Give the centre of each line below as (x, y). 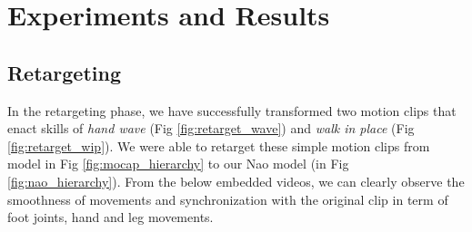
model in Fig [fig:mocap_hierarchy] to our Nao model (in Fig (178, 164)
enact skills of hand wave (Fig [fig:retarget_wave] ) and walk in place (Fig (211, 128)
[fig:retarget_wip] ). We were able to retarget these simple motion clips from (219, 145)
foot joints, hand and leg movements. (110, 217)
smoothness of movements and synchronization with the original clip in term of (228, 199)
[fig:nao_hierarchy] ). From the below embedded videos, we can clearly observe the (236, 181)
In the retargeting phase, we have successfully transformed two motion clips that (232, 110)
